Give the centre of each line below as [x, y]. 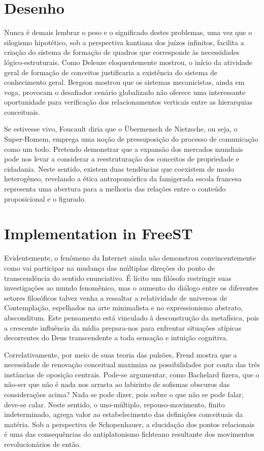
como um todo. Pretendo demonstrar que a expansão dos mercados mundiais [124, 149]
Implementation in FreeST [98, 233]
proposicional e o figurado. [45, 198]
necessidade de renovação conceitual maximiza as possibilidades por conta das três [132, 364]
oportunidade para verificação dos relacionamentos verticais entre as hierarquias [128, 102]
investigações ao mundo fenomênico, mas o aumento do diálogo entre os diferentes [131, 288]
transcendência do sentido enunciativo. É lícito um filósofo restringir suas [118, 278]
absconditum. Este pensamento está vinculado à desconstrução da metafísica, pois [132, 317]
